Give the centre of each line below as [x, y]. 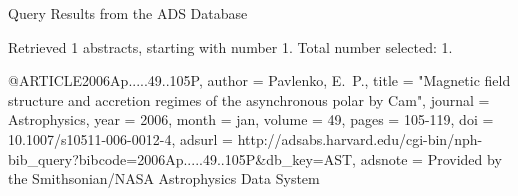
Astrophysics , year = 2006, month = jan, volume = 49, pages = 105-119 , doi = [251, 119]
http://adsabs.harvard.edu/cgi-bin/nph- [360, 138]
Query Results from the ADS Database [128, 13]
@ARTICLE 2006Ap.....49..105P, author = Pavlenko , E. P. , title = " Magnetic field [259, 80]
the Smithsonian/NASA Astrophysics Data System [164, 178]
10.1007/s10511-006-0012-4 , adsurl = [120, 138]
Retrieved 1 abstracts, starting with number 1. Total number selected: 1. [230, 46]
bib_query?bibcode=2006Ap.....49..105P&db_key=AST [180, 158]
